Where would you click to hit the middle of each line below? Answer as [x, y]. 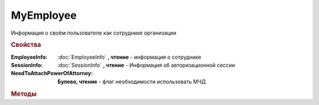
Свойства [26, 45]
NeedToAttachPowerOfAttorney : [52, 73]
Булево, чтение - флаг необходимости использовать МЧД [132, 82]
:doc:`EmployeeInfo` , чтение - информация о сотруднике [129, 57]
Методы [24, 94]
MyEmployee [44, 15]
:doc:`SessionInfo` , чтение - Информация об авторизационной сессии [147, 65]
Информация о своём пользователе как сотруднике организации [94, 33]
